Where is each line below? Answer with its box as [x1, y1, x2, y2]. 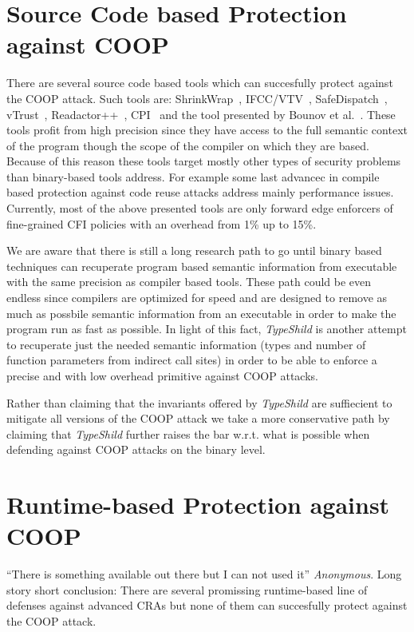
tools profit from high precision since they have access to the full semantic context [6, 121, 408, 138]
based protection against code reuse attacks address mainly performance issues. [6, 184, 394, 201]
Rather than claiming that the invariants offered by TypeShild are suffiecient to [6, 394, 392, 411]
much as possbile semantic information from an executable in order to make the [6, 304, 396, 321]
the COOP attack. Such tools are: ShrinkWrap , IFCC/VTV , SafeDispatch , [6, 89, 388, 106]
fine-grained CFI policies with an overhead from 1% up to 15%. [6, 215, 317, 232]
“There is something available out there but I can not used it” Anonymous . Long [6, 566, 402, 582]
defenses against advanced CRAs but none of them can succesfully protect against [6, 597, 408, 614]
